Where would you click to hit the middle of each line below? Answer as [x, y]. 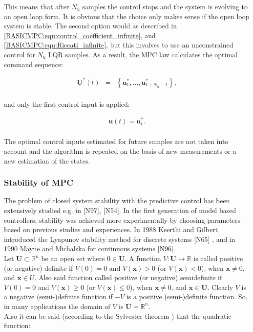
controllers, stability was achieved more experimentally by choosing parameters [122, 220]
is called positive [218, 258]
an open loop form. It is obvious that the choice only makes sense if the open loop [127, 16]
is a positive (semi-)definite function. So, [187, 296]
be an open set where [73, 258]
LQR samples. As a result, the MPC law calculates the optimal [143, 54]
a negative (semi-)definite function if [58, 296]
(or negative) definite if [39, 268]
